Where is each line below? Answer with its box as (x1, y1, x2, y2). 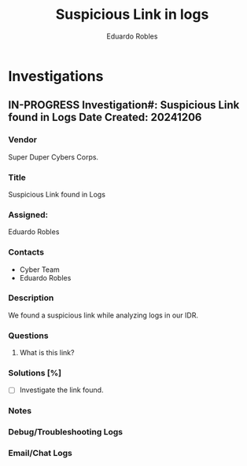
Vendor (8, 134, 38, 145)
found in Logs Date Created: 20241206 (8, 111, 202, 124)
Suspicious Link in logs (55, 6, 209, 24)
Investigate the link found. (19, 385, 104, 394)
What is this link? (19, 348, 75, 358)
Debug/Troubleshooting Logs (8, 427, 124, 438)
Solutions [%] (8, 368, 61, 379)
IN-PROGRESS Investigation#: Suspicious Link (8, 98, 240, 112)
